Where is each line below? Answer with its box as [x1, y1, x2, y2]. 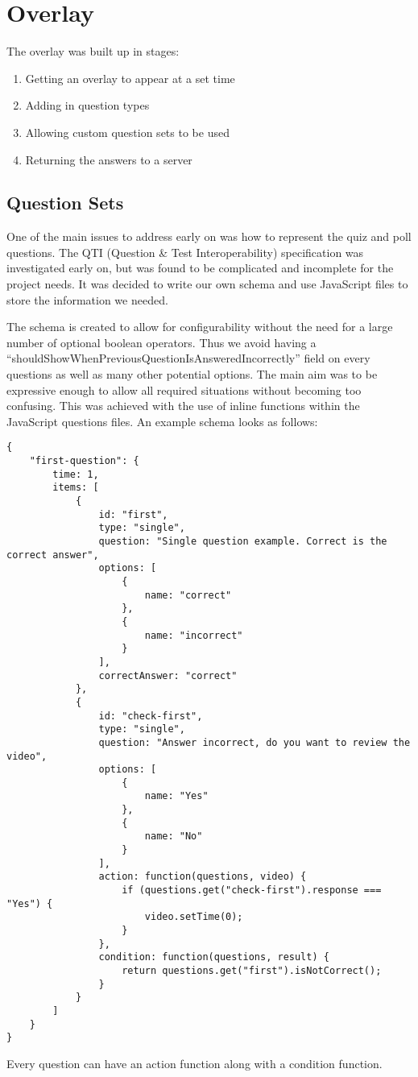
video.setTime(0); [144, 911, 243, 923]
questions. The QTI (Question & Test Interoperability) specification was [6, 243, 364, 260]
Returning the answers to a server [25, 151, 192, 168]
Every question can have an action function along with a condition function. [6, 1054, 383, 1071]
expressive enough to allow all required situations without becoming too [6, 381, 362, 398]
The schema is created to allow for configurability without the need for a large [6, 318, 393, 335]
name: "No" [144, 831, 203, 843]
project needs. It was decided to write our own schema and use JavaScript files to [6, 275, 408, 292]
